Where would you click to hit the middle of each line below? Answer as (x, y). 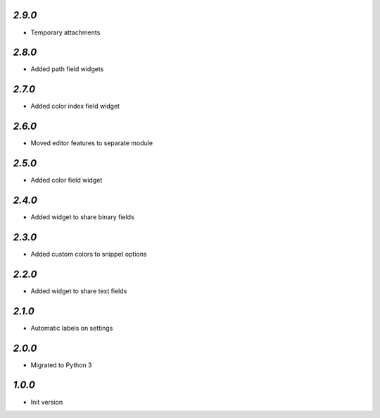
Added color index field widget (75, 106)
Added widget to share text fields (79, 291)
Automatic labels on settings (72, 328)
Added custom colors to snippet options (89, 254)
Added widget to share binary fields (83, 217)
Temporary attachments (65, 32)
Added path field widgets (67, 69)
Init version (47, 402)
